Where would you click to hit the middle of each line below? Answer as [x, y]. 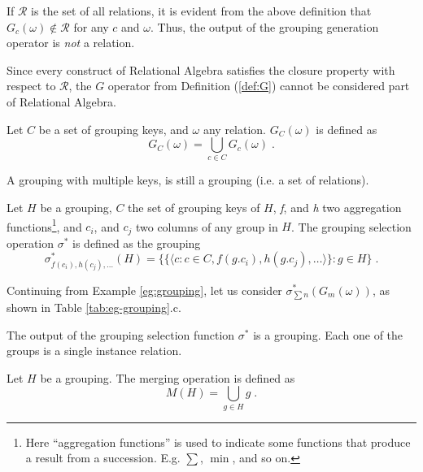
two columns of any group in [207, 226]
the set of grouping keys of [194, 208]
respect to [31, 86]
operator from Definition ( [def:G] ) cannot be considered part [259, 86]
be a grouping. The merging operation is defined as [168, 377]
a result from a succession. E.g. [103, 458]
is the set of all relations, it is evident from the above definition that [201, 11]
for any [91, 26]
